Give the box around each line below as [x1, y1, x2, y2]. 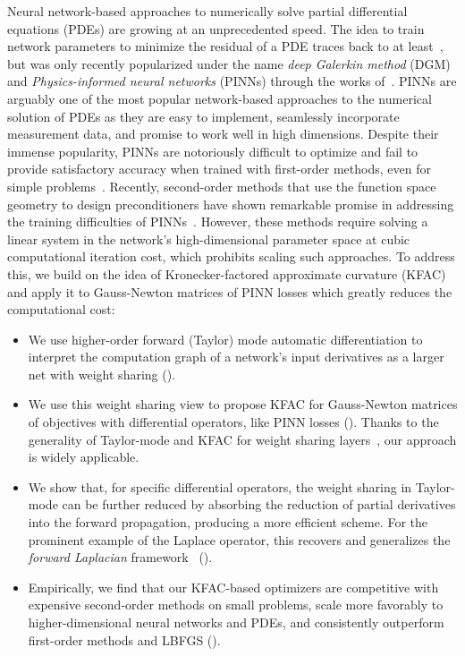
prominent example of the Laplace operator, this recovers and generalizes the [28, 530, 451, 549]
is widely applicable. [28, 447, 139, 466]
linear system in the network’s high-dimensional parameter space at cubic [7, 229, 410, 248]
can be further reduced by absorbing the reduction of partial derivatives [62, 495, 456, 514]
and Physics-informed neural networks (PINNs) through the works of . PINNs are [7, 72, 457, 90]
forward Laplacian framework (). [28, 548, 213, 567]
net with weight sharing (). [28, 364, 176, 383]
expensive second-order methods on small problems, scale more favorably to [28, 595, 444, 614]
